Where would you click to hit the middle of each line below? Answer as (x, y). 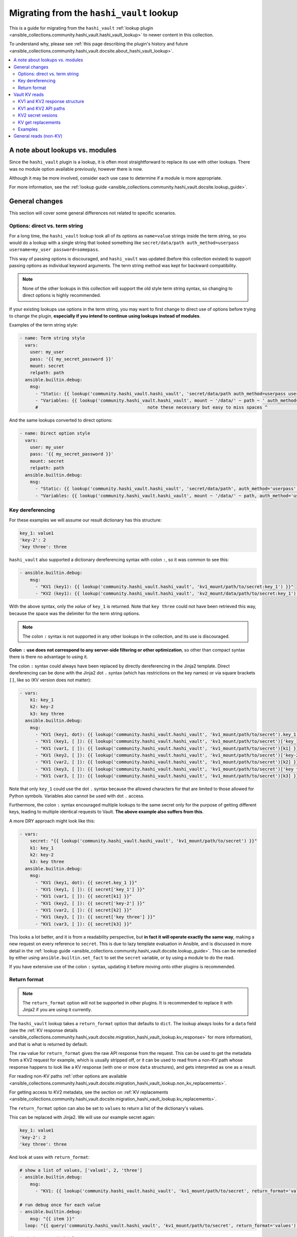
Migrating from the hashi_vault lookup (94, 13)
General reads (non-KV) (38, 136)
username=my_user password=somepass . (54, 249)
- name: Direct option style (55, 433)
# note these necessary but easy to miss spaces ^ (151, 407)
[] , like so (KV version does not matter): (50, 680)
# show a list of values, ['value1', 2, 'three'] (81, 1170)
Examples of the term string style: (44, 325)
